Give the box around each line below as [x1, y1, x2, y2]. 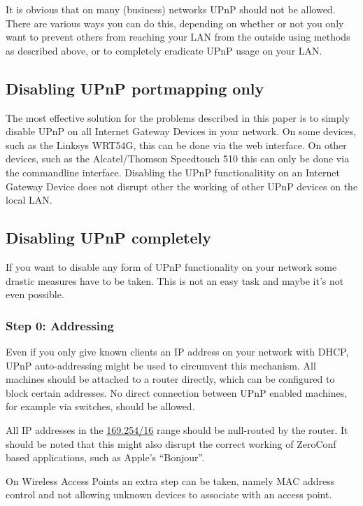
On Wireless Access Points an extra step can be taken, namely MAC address [6, 473, 335, 488]
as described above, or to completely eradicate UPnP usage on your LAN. [6, 43, 322, 57]
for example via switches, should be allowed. [6, 399, 195, 414]
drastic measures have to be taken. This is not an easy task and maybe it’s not [6, 273, 344, 288]
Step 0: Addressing [6, 316, 114, 334]
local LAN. [6, 192, 52, 207]
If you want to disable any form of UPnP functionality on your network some [6, 259, 337, 274]
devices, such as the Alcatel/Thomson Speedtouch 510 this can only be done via [6, 151, 350, 166]
